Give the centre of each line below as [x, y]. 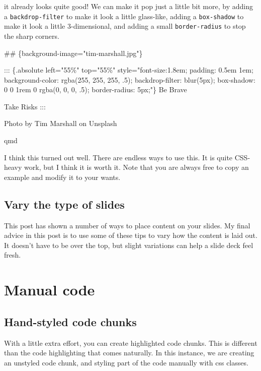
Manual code [50, 290]
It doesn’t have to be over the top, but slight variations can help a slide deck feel [129, 245]
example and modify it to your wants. [62, 177]
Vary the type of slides [64, 204]
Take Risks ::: [25, 106]
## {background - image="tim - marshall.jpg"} [73, 53]
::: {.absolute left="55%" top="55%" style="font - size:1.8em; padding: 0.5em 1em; [129, 70]
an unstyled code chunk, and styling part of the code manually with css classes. [126, 362]
